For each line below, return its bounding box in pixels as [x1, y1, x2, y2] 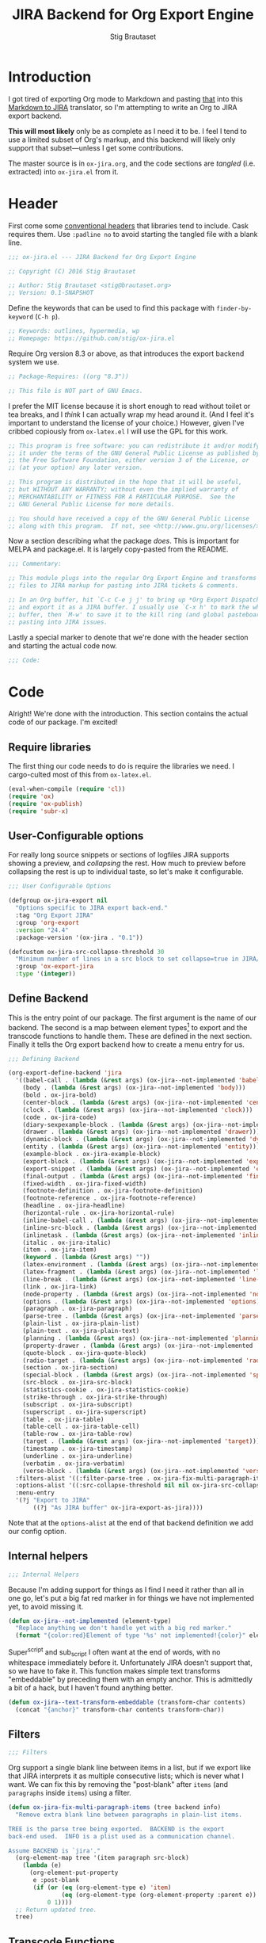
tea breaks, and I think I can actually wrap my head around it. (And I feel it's [8, 410, 255, 419]
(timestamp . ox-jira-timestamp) [22, 1445, 133, 1453]
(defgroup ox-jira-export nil [8, 897, 108, 905]
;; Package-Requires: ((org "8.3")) [8, 372, 129, 380]
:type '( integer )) [15, 970, 77, 978]
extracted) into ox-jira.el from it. [8, 166, 119, 176]
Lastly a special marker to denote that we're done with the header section [8, 632, 249, 642]
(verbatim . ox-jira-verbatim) [22, 1460, 126, 1468]
